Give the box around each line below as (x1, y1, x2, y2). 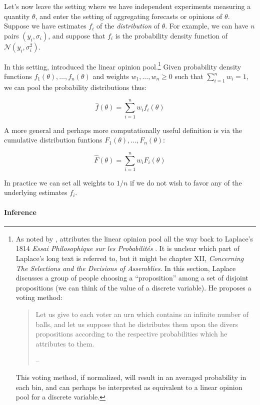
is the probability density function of (115, 30, 227, 40)
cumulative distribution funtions (4, 134, 102, 145)
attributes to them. (35, 338, 94, 348)
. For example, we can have (165, 20, 248, 31)
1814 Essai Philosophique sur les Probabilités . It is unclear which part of (15, 243, 239, 253)
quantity (4, 10, 30, 21)
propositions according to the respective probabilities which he (35, 328, 227, 339)
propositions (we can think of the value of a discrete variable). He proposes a (15, 282, 251, 292)
